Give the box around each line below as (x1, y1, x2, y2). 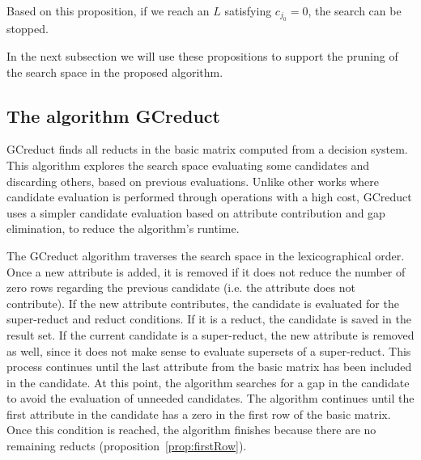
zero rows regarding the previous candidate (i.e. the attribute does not (6, 279, 355, 296)
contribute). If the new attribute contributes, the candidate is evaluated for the (6, 294, 399, 311)
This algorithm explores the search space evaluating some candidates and (6, 156, 370, 173)
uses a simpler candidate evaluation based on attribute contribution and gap (6, 204, 385, 221)
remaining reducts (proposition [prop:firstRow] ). (6, 437, 247, 454)
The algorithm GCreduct (6, 103, 220, 128)
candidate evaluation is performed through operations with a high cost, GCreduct (6, 188, 412, 205)
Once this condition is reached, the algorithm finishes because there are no (6, 421, 376, 438)
